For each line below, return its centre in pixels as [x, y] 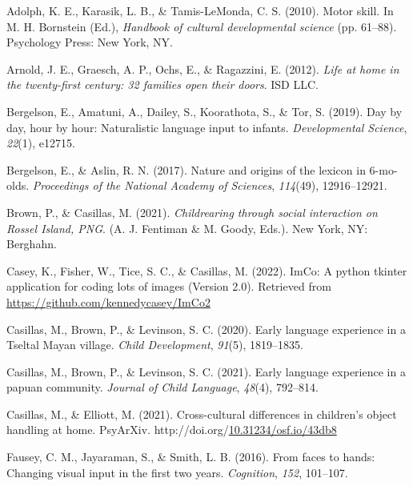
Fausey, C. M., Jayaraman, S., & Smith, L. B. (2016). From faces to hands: [191, 457]
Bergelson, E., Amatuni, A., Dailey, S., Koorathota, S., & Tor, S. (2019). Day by [204, 111]
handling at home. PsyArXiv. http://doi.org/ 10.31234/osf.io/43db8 [172, 430]
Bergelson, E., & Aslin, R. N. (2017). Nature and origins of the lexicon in [186, 169]
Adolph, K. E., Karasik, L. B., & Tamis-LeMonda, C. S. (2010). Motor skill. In [200, 10]
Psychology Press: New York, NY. [90, 42]
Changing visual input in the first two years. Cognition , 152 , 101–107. [177, 472]
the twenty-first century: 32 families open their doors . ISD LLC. [162, 84]
